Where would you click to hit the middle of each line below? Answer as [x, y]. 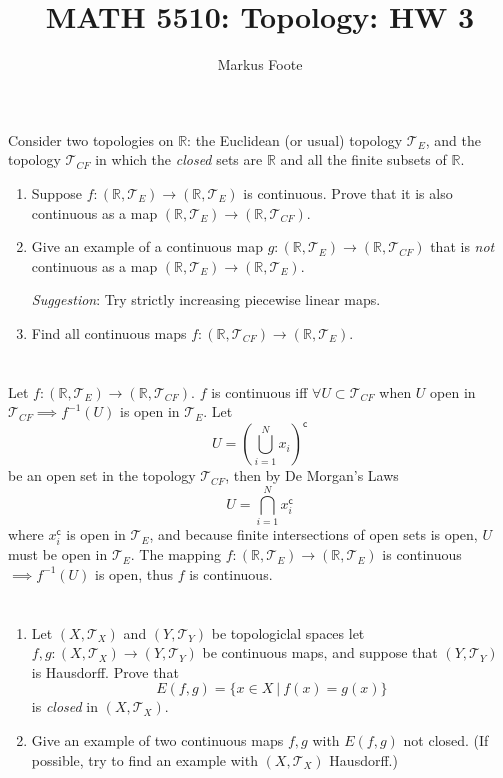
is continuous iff [259, 391]
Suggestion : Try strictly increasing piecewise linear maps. [206, 299]
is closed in [65, 706]
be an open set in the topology [102, 475]
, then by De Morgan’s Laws [312, 475]
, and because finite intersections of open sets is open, [313, 534]
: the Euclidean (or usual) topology [295, 139]
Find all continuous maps [109, 332]
